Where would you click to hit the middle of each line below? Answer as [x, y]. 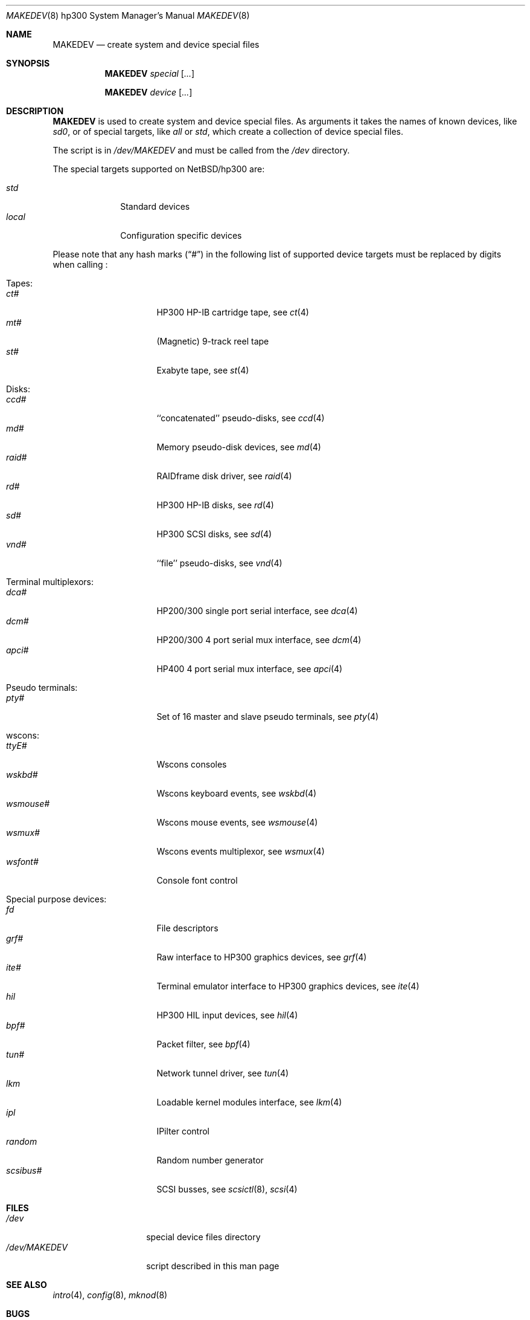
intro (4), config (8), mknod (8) [110, 1295]
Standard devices [155, 206]
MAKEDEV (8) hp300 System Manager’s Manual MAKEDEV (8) [128, 15]
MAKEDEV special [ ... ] [150, 73]
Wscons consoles [192, 764]
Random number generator [210, 1160]
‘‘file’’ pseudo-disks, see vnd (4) [219, 563]
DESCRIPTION [35, 111]
